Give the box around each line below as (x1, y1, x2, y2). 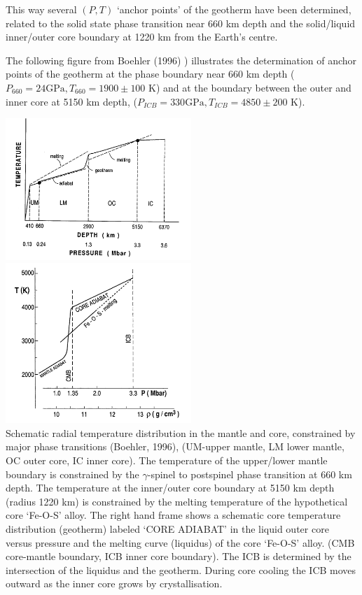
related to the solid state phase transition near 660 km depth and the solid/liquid (6, 15, 356, 30)
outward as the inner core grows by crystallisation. (6, 576, 223, 591)
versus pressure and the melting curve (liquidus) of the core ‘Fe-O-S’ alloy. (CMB (6, 535, 355, 550)
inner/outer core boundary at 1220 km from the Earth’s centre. (6, 29, 278, 44)
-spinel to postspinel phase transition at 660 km (147, 466, 352, 481)
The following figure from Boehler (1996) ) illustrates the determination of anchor (6, 52, 357, 67)
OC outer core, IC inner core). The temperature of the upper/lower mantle (6, 452, 328, 467)
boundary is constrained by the (6, 466, 139, 481)
